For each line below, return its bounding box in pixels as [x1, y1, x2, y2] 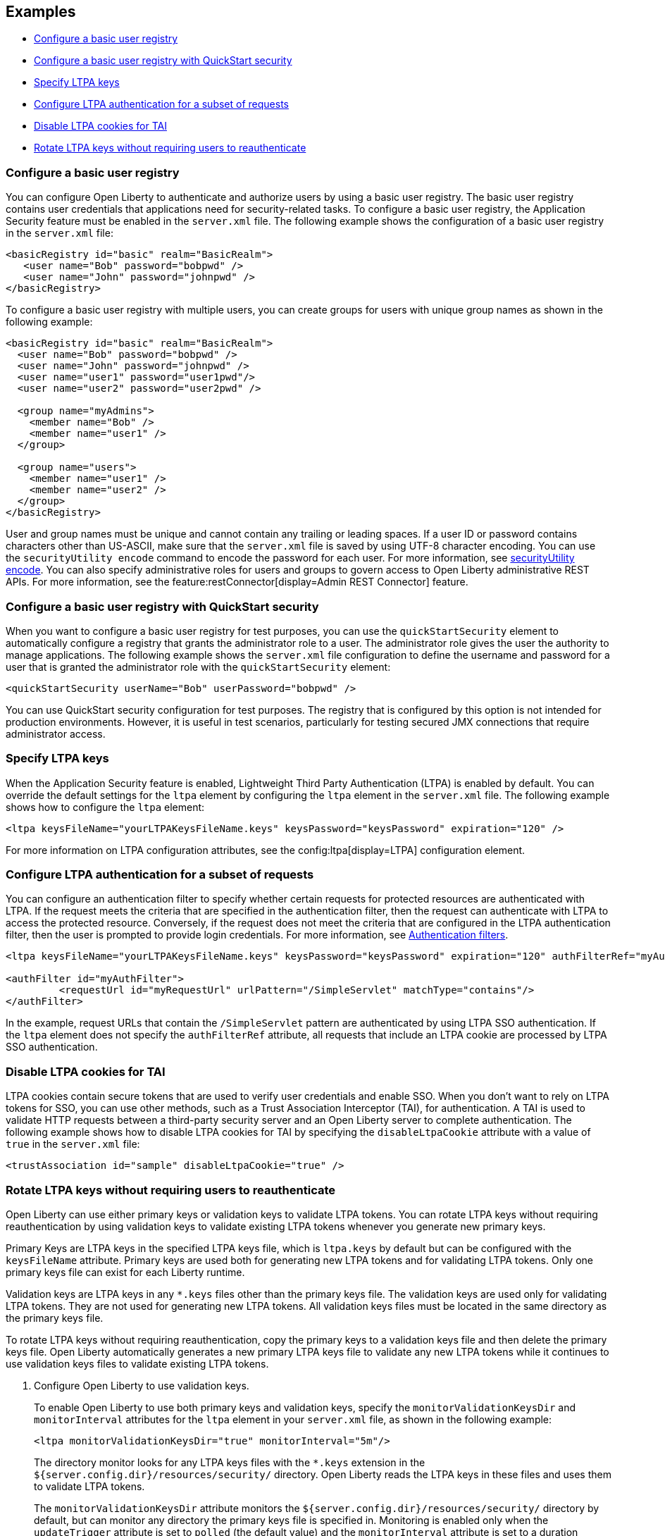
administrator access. [6, 727, 106, 740]
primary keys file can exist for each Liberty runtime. [6, 1265, 245, 1278]
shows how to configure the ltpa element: [6, 800, 205, 813]
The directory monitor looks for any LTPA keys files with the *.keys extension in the [34, 1456, 425, 1468]
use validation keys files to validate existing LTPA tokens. [6, 1357, 269, 1370]
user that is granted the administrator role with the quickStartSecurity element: [6, 660, 391, 673]
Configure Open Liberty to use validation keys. [34, 1379, 249, 1392]
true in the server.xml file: [6, 1138, 140, 1151]
